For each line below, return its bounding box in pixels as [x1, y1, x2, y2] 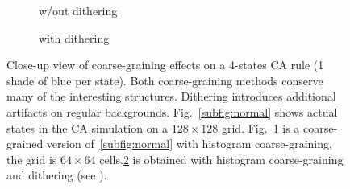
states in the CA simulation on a [6, 119, 169, 136]
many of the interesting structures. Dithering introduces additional [6, 88, 336, 105]
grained [6, 135, 44, 152]
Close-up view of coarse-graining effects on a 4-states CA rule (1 [6, 56, 324, 73]
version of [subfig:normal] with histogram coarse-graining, [46, 135, 332, 152]
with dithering [39, 29, 110, 46]
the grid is [6, 150, 57, 167]
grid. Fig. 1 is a [221, 119, 300, 136]
